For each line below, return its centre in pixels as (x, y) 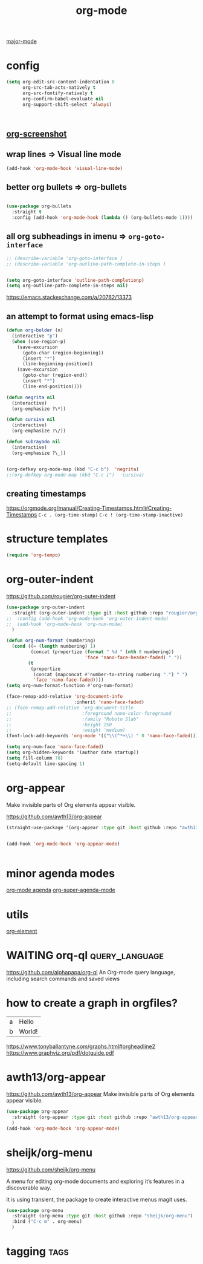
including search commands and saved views (63, 979)
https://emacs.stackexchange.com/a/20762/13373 (69, 298)
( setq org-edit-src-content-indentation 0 (60, 82)
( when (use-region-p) (39, 341)
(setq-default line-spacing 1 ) (46, 764)
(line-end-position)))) (52, 386)
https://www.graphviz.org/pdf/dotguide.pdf (60, 1053)
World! (28, 1032)
